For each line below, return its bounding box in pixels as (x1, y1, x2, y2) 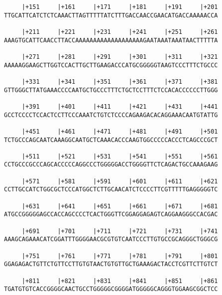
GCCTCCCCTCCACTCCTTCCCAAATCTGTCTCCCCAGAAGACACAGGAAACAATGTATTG (4, 111, 218, 119)
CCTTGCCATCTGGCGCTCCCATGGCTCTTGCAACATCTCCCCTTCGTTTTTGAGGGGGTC (4, 186, 218, 193)
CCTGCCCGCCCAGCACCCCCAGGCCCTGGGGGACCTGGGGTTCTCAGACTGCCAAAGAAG (4, 161, 218, 168)
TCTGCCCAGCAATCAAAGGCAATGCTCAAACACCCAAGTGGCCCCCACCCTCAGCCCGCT (4, 136, 218, 144)
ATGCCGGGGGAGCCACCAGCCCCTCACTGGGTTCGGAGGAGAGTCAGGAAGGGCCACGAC (4, 211, 218, 218)
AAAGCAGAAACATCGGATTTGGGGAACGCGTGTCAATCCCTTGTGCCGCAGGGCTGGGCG (4, 236, 218, 243)
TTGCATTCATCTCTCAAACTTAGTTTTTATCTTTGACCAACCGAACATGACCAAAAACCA (4, 11, 218, 19)
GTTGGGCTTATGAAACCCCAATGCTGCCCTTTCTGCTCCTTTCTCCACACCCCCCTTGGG (4, 86, 218, 94)
